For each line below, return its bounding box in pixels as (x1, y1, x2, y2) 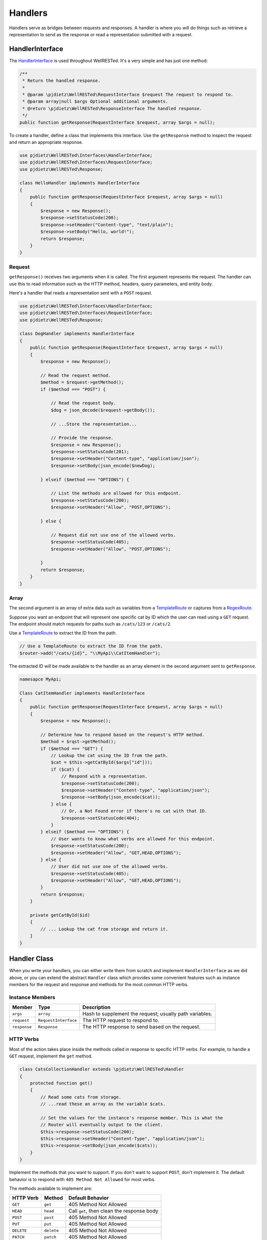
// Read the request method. (40, 372, 111, 378)
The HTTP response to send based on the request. (82, 1023, 201, 1030)
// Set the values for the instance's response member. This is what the (40, 1115, 223, 1120)
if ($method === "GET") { (40, 745, 103, 751)
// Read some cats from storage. (40, 1094, 122, 1100)
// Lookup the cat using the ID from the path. (50, 753, 169, 758)
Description (82, 1004, 111, 1011)
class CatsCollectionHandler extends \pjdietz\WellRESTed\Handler (19, 1066, 184, 1072)
